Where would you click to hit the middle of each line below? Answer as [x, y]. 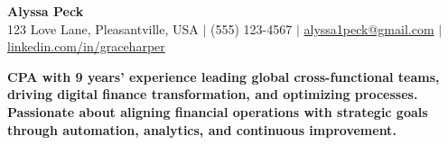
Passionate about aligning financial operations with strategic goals [218, 111]
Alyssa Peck [46, 11]
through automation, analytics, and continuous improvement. [202, 129]
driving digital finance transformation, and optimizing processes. [213, 94]
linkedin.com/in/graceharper [86, 46]
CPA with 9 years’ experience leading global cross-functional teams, [224, 76]
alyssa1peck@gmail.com [369, 28]
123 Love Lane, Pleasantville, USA [103, 28]
